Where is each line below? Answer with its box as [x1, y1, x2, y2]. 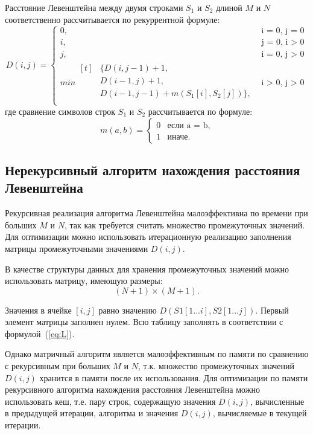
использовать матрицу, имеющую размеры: [5, 274, 163, 287]
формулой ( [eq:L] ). [5, 327, 75, 340]
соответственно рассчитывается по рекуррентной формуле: [5, 13, 220, 25]
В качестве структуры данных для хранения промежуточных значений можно [5, 262, 289, 275]
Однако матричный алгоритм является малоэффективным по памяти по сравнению [5, 347, 309, 360]
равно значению [98, 303, 157, 316]
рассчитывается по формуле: [148, 105, 253, 117]
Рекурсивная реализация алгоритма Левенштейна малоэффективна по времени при [5, 207, 308, 219]
